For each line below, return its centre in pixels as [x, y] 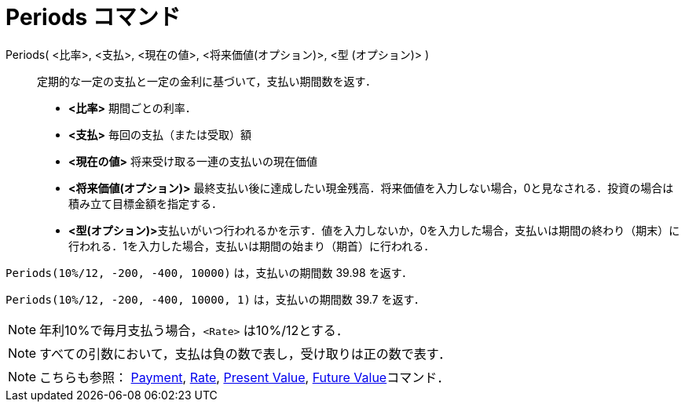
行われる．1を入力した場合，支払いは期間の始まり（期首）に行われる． [252, 246]
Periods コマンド [93, 17]
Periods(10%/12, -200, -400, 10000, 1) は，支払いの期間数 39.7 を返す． [215, 299]
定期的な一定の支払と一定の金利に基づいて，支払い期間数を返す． [207, 81]
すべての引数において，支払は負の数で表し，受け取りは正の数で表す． [245, 353]
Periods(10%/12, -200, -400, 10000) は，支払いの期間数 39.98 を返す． [209, 272]
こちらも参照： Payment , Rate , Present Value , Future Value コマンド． [245, 377]
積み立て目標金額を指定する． [145, 203]
